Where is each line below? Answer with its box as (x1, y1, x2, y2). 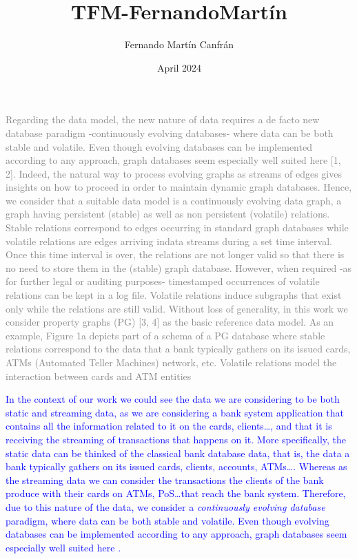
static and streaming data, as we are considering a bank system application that (6, 405, 344, 419)
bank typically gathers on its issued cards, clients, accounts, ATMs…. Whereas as (6, 459, 347, 474)
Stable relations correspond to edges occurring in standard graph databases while (6, 220, 349, 235)
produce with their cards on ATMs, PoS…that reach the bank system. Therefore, (6, 486, 346, 500)
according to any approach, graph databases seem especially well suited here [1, (6, 153, 341, 167)
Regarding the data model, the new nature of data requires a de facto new (6, 112, 320, 127)
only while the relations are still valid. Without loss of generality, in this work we (6, 301, 348, 315)
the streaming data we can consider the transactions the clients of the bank (6, 472, 324, 487)
